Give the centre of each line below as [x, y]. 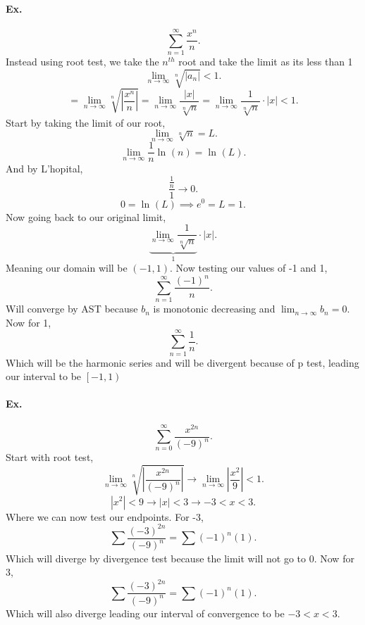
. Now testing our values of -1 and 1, [249, 268]
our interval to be [44, 376]
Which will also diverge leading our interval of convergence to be [145, 613]
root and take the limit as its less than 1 [266, 61]
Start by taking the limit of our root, [86, 122]
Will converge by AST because [72, 309]
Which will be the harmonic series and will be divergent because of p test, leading [182, 362]
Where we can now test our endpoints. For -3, [105, 516]
